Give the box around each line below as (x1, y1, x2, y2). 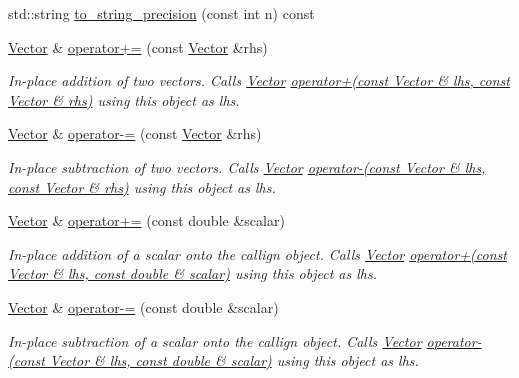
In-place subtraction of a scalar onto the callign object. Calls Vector (8, 330, 422, 351)
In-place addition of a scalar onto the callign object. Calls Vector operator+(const (8, 243, 507, 264)
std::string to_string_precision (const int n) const (8, 3, 315, 23)
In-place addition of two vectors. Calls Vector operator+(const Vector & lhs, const (8, 70, 510, 91)
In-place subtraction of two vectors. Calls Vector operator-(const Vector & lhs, (8, 156, 486, 177)
